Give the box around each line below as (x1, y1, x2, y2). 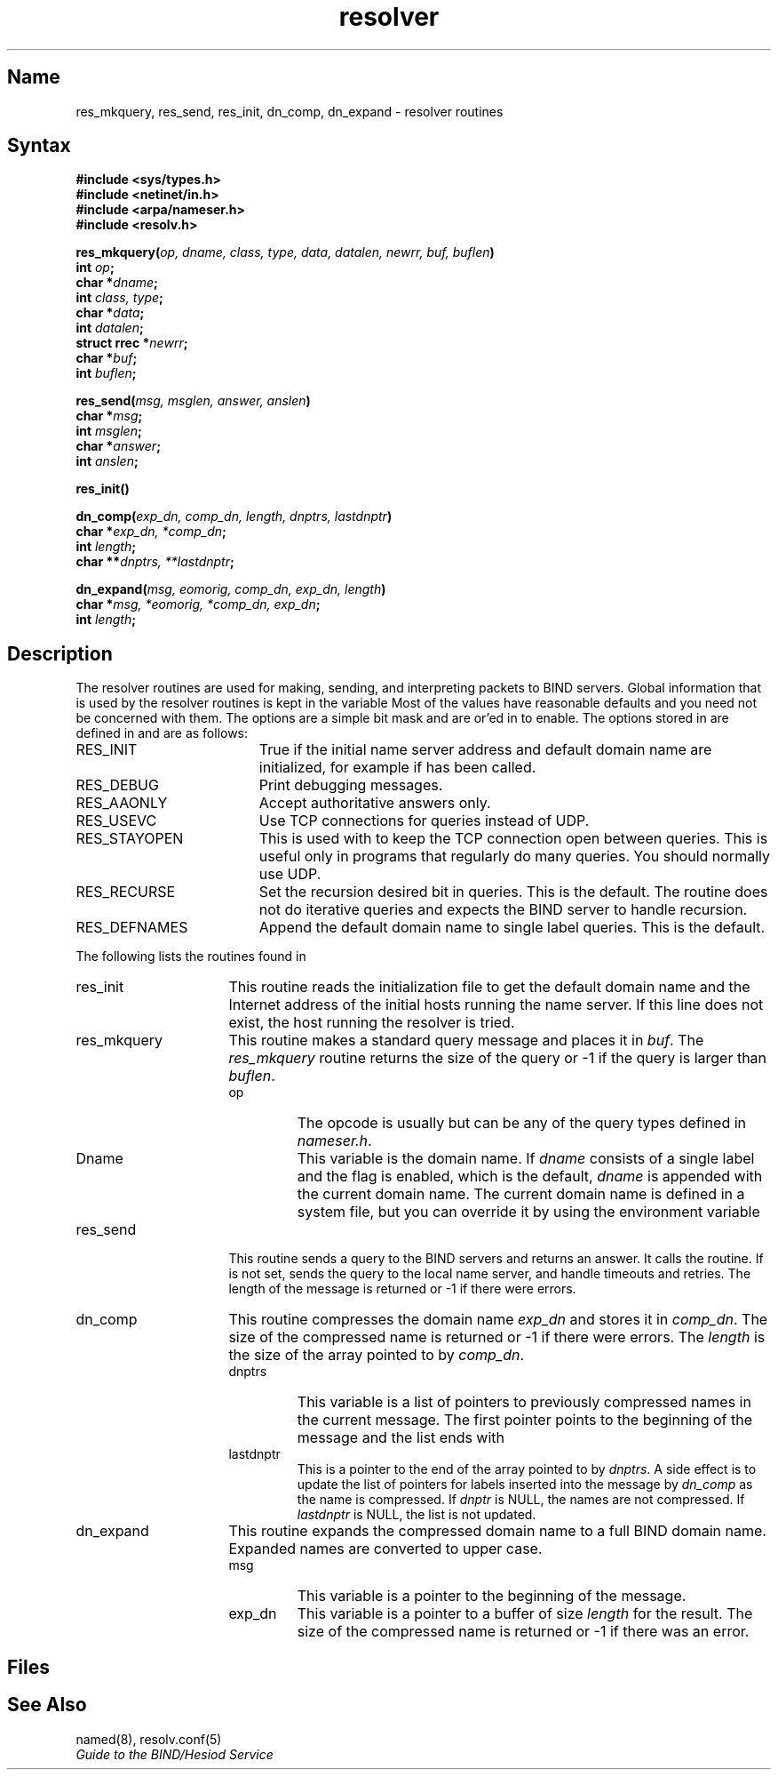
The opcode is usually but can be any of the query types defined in (297, 1114, 746, 1133)
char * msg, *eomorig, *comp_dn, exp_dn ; (75, 596, 321, 612)
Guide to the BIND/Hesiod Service (75, 1746, 274, 1762)
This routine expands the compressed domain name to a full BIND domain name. (228, 1522, 766, 1541)
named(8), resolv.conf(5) (75, 1731, 222, 1747)
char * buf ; (75, 350, 138, 366)
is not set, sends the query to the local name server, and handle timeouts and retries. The (228, 1266, 751, 1282)
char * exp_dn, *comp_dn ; (75, 524, 226, 540)
